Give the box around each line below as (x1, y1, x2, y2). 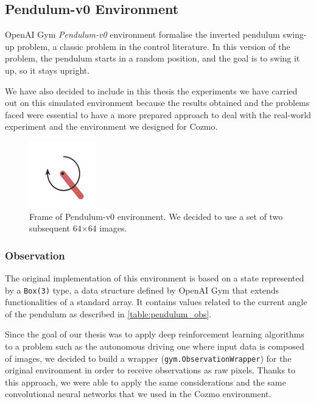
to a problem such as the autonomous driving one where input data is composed (5, 339, 304, 352)
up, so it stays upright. (5, 63, 90, 76)
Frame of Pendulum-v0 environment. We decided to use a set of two (29, 210, 283, 222)
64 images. (88, 222, 127, 234)
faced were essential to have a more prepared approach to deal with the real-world (5, 108, 311, 121)
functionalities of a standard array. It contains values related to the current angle (5, 295, 307, 308)
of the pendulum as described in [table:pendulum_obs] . (5, 307, 212, 320)
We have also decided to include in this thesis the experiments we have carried (5, 84, 298, 97)
